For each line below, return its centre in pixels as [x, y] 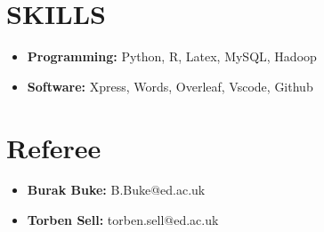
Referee [54, 147]
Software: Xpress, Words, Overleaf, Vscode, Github [170, 86]
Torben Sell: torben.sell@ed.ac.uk [123, 220]
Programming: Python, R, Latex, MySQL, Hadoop [172, 56]
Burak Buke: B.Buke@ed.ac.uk [116, 190]
